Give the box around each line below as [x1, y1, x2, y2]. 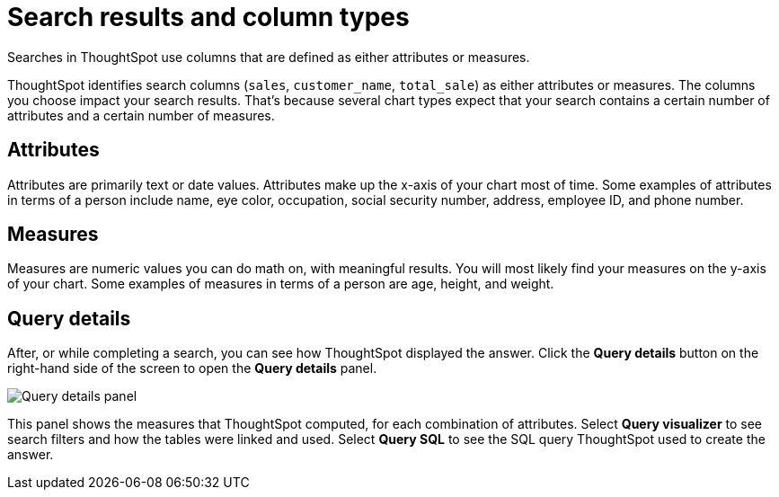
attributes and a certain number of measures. [7, 107, 275, 123]
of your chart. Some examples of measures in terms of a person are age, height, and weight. [7, 276, 554, 292]
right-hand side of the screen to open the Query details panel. [7, 360, 377, 377]
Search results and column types [7, 2, 410, 32]
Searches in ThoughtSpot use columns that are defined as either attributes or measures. [7, 49, 530, 65]
